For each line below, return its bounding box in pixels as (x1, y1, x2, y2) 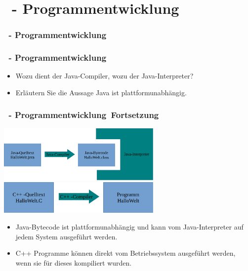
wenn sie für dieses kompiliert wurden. (15, 257, 132, 268)
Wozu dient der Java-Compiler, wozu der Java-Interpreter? (15, 71, 194, 81)
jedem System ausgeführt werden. (15, 231, 118, 241)
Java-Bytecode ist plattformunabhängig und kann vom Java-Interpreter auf (15, 221, 244, 232)
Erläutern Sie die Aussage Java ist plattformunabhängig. (15, 87, 187, 98)
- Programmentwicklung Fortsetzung (8, 108, 159, 120)
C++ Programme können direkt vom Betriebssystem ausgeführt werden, (15, 248, 236, 258)
